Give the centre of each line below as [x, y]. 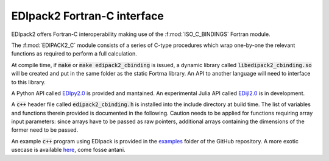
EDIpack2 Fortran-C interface [88, 16]
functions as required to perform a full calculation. [74, 54]
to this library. [28, 82]
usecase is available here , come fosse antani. [68, 150]
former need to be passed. [45, 130]
